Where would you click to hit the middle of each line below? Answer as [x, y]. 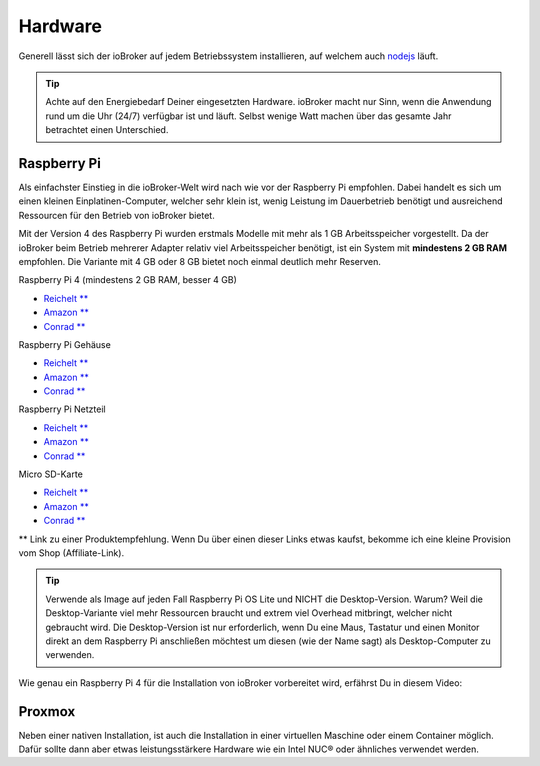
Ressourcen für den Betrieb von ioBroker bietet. [116, 215]
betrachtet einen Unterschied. [107, 130]
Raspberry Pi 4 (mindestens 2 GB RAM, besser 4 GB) [127, 280]
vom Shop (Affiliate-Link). [71, 553]
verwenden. [70, 655]
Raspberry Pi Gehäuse [65, 344]
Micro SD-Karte [51, 474]
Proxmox [47, 711]
